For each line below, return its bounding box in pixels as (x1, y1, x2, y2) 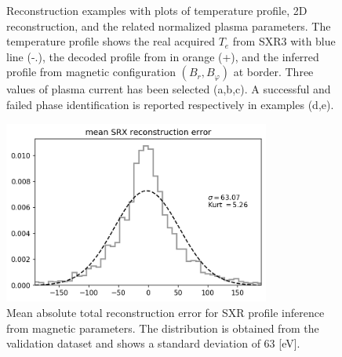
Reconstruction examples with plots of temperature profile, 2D (6, 2, 307, 18)
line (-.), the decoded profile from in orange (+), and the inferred (6, 48, 319, 64)
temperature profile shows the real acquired (6, 33, 215, 49)
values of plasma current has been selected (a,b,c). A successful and (6, 81, 331, 97)
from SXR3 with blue (232, 33, 336, 49)
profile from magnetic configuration (6, 64, 176, 80)
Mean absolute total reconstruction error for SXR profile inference (6, 304, 325, 320)
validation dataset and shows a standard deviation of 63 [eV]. (6, 335, 300, 352)
